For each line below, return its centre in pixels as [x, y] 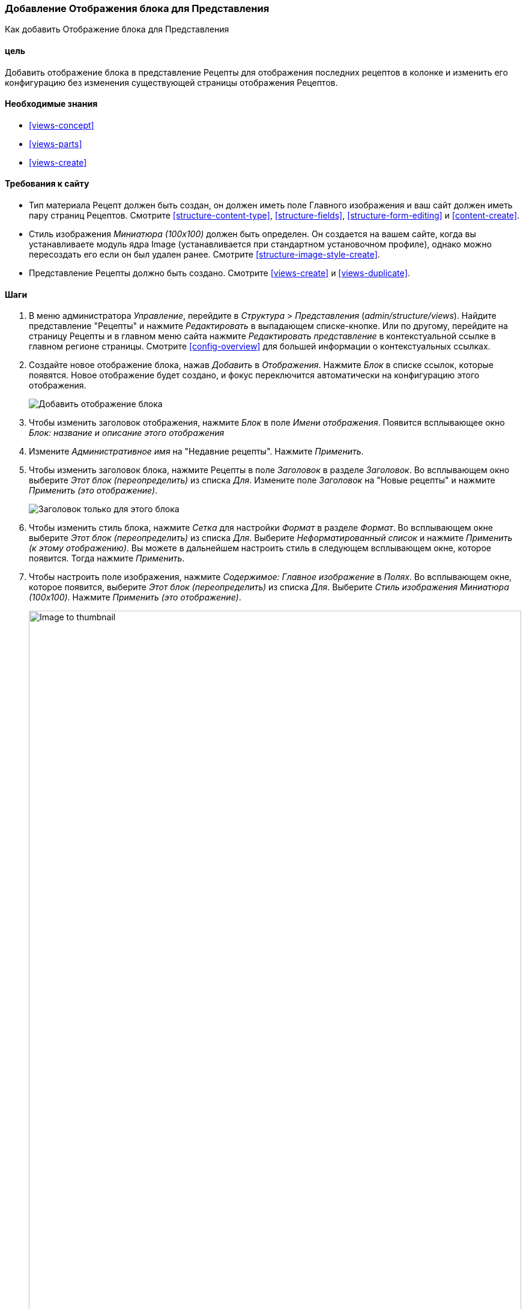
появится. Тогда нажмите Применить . [107, 558]
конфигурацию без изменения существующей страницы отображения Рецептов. [171, 82]
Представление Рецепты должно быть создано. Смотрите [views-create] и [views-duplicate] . [219, 273]
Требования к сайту [47, 184]
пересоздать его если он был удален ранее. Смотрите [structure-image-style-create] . [204, 255]
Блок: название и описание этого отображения [127, 433]
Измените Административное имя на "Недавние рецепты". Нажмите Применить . [196, 452]
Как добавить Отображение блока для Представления [117, 29]
